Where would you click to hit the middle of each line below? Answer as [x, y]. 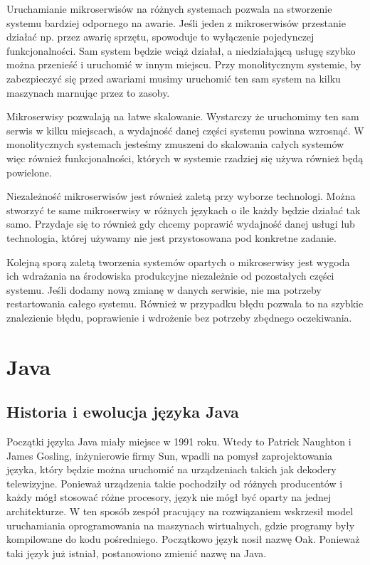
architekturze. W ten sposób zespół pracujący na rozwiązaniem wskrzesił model [180, 511]
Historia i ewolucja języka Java [123, 412]
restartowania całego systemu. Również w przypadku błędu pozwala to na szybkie [185, 303]
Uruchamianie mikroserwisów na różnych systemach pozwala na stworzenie [169, 9]
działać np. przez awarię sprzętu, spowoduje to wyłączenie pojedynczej [160, 37]
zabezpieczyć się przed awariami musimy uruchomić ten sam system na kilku [174, 78]
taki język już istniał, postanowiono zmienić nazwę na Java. [137, 553]
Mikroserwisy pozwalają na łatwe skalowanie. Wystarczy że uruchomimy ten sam [183, 116]
